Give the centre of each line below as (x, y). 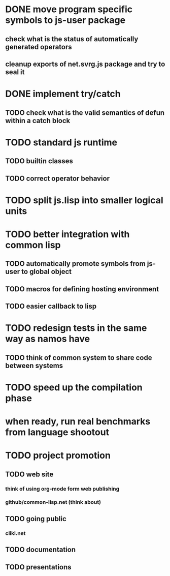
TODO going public (36, 519)
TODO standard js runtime (61, 142)
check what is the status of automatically (72, 39)
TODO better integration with (67, 234)
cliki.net (15, 533)
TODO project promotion (58, 456)
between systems (34, 365)
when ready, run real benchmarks (78, 422)
